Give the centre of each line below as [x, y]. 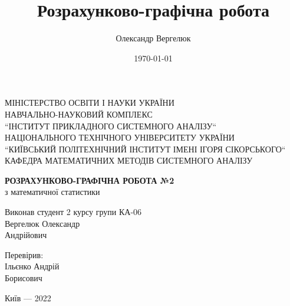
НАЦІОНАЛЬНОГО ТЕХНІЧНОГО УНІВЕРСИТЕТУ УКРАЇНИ [120, 137]
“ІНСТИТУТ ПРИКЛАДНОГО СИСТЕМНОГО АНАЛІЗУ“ [111, 126]
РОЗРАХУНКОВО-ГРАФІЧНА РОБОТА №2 [90, 180]
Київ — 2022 [28, 297]
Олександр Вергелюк [153, 38]
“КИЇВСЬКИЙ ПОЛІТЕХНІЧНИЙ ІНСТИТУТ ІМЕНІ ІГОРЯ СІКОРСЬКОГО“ [145, 149]
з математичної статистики [52, 192]
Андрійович [26, 235]
